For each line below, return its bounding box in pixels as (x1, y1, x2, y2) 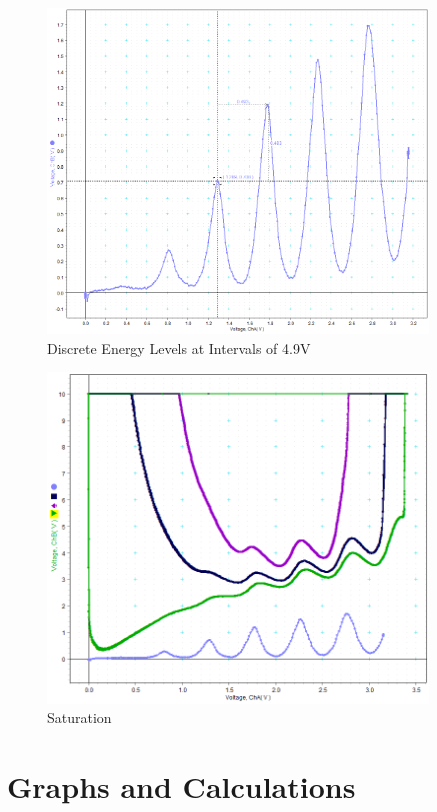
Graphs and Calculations (7, 766, 356, 807)
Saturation (47, 707, 112, 728)
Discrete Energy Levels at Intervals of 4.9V (47, 337, 311, 358)
